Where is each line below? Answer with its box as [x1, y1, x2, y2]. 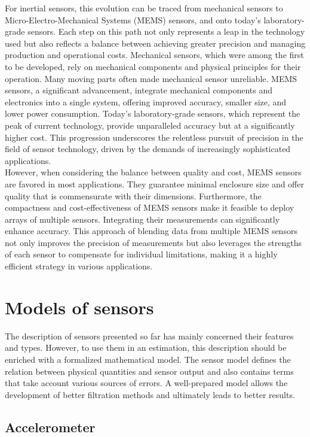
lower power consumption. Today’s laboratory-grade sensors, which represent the [5, 107, 300, 120]
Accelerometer [5, 417, 96, 436]
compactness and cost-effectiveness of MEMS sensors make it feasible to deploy [5, 201, 294, 214]
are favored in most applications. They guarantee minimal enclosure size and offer [5, 177, 304, 190]
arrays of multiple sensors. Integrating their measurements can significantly [5, 213, 280, 225]
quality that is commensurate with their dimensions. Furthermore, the [5, 189, 262, 202]
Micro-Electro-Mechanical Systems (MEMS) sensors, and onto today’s [5, 13, 261, 26]
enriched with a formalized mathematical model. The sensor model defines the [5, 353, 291, 365]
